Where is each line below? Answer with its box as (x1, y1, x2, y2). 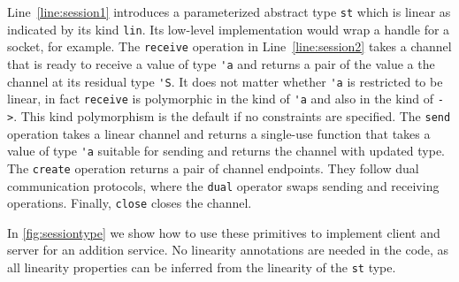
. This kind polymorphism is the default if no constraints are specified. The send (13, 106, 451, 125)
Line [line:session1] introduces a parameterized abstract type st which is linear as (7, 3, 451, 20)
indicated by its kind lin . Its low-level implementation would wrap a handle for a (7, 19, 450, 38)
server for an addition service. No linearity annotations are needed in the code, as (7, 240, 449, 259)
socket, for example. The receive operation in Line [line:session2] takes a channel (7, 37, 452, 56)
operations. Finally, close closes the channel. (7, 194, 252, 212)
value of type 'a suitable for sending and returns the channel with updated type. (7, 141, 446, 160)
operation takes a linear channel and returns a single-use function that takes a (7, 124, 431, 142)
